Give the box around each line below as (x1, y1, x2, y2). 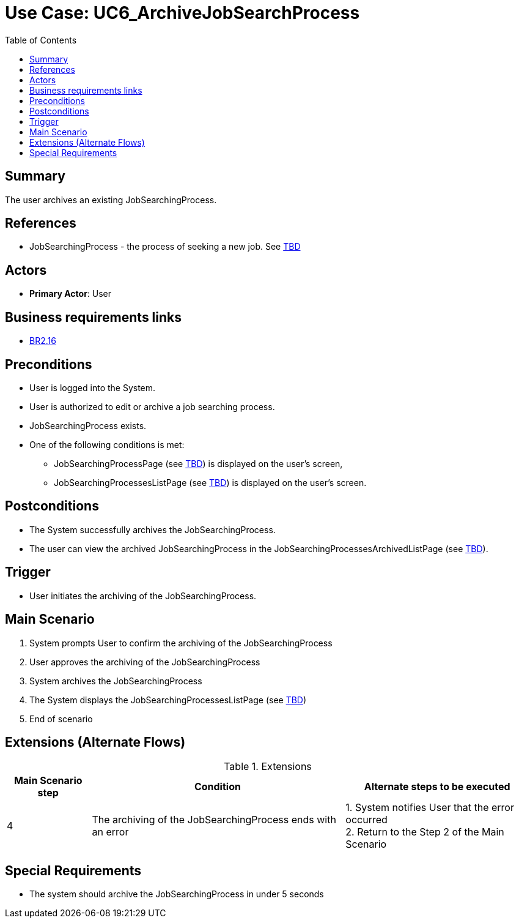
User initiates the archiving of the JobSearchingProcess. (29, 590, 257, 601)
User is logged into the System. (29, 382, 156, 393)
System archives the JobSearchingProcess (29, 675, 202, 686)
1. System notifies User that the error (345, 801, 514, 814)
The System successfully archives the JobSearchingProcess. (29, 524, 276, 535)
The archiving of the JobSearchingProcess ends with (92, 813, 336, 826)
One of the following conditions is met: (29, 439, 185, 450)
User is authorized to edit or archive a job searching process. (29, 401, 275, 412)
